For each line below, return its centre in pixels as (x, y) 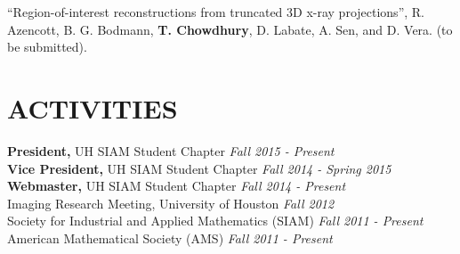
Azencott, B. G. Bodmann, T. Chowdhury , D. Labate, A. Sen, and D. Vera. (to (230, 29)
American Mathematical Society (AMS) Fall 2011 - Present (170, 238)
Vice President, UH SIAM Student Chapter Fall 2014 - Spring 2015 (199, 168)
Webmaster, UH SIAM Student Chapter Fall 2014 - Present (177, 186)
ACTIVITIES (93, 107)
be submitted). (47, 47)
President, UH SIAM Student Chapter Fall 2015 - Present (171, 150)
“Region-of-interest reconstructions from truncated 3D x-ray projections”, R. (216, 12)
